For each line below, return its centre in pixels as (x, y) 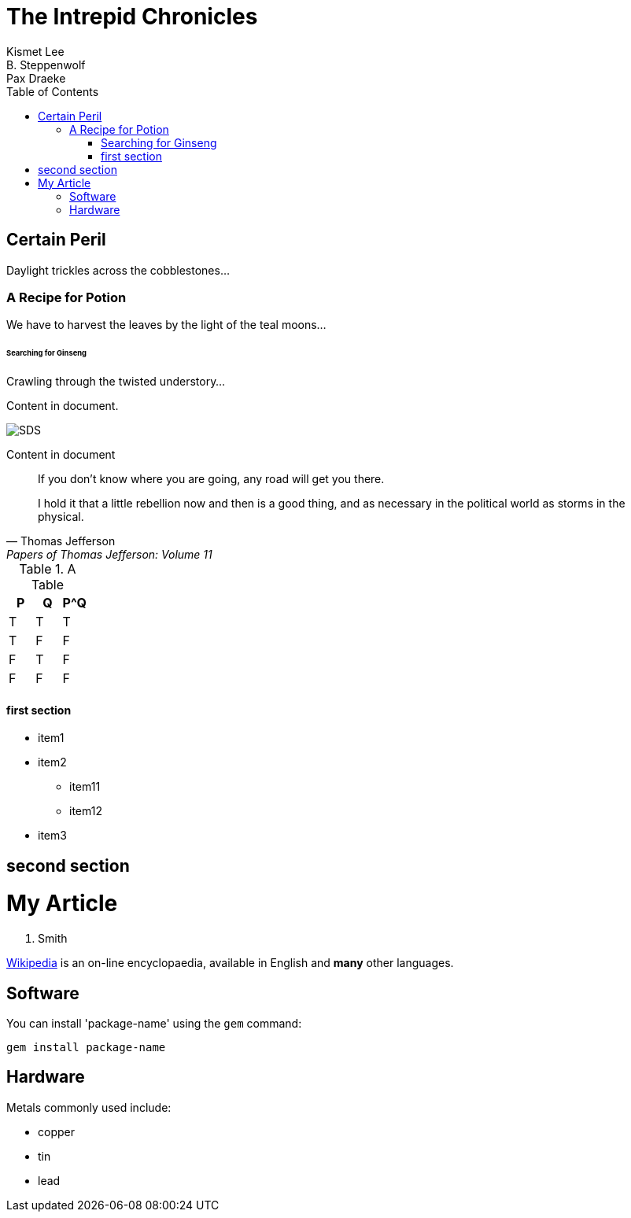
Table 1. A (48, 569)
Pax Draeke (36, 78)
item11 (85, 787)
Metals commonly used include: (89, 1107)
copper (56, 1131)
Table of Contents (53, 91)
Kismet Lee (35, 51)
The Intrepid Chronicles (132, 17)
